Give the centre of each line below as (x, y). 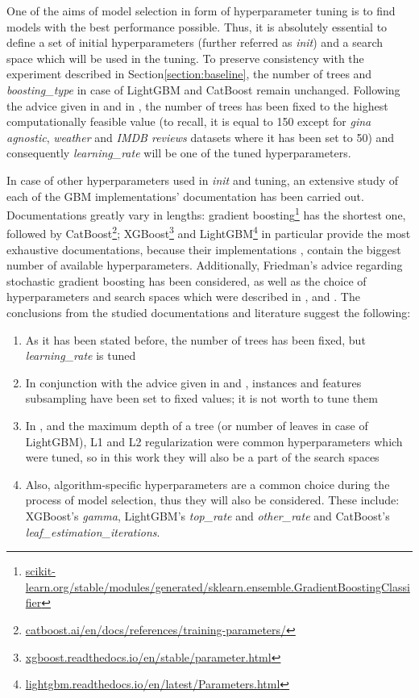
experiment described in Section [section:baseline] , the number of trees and (189, 74)
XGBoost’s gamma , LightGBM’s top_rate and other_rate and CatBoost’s (207, 515)
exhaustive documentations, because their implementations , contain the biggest (204, 249)
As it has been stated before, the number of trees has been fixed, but (195, 339)
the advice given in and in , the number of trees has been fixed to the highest (197, 105)
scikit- (40, 571)
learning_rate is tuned (81, 355)
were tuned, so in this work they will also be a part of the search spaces (202, 457)
